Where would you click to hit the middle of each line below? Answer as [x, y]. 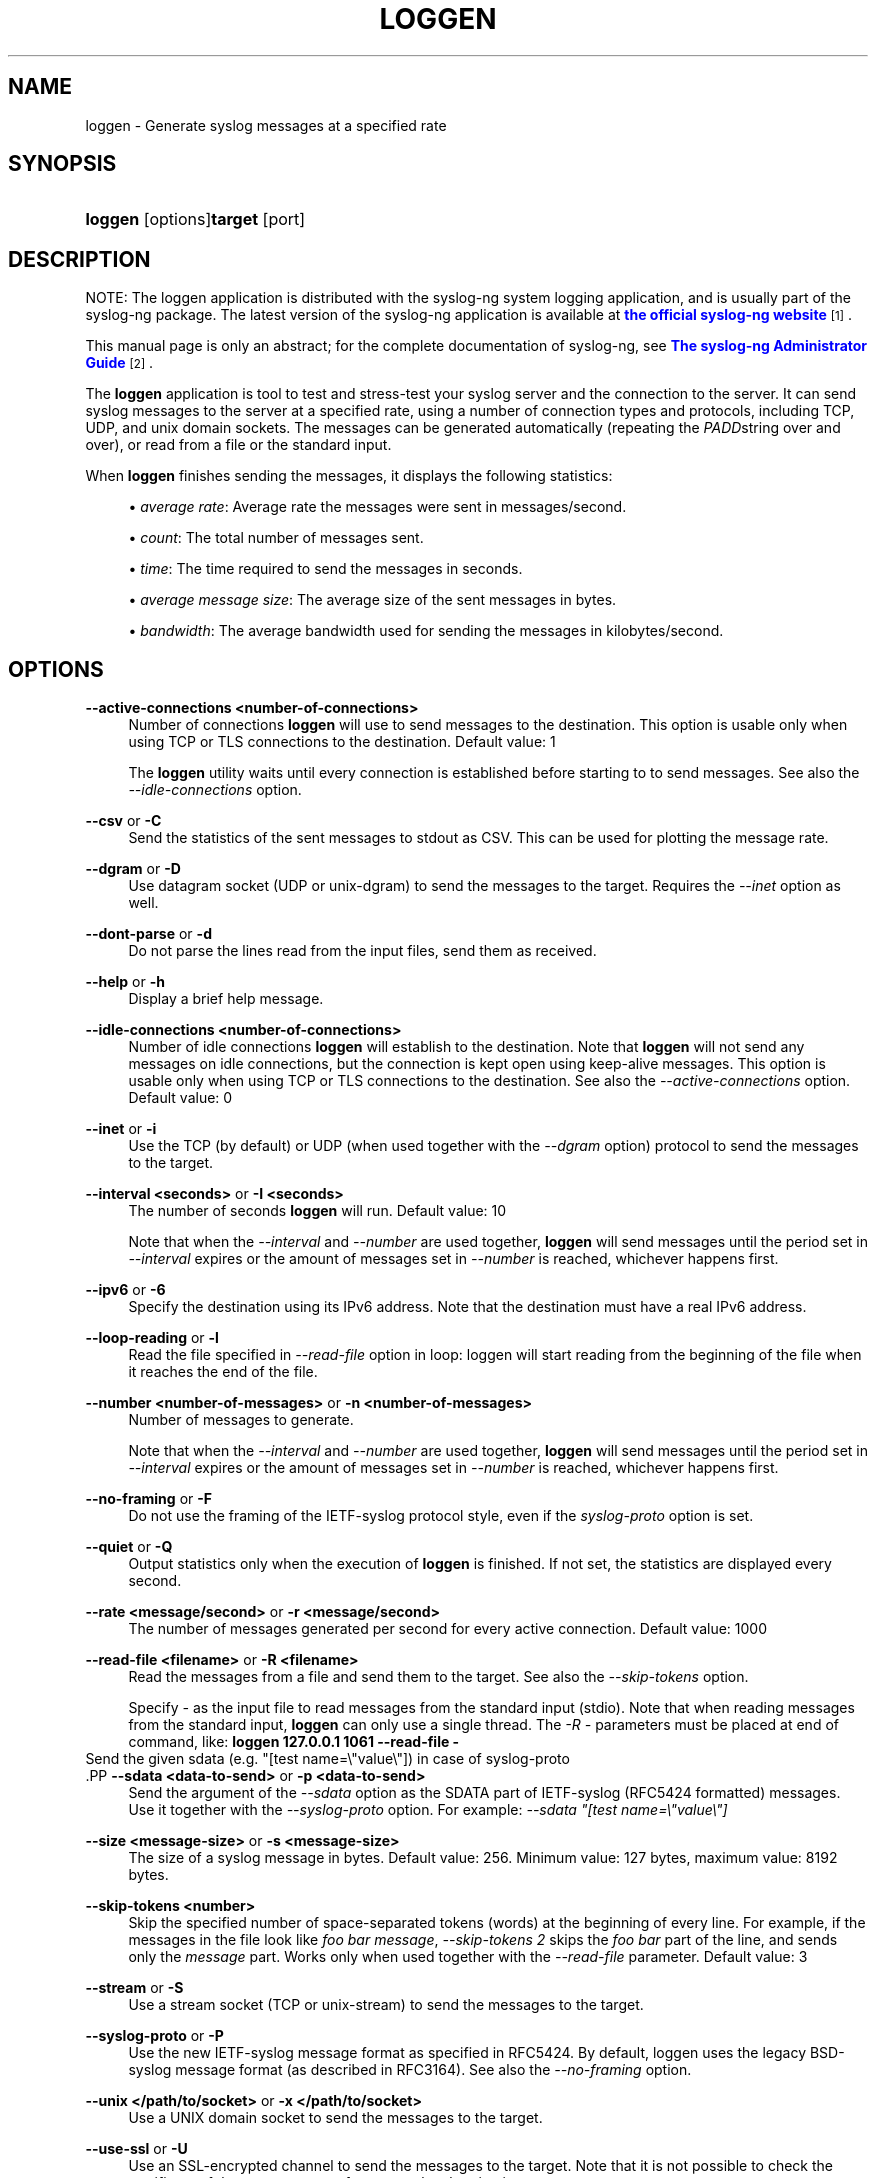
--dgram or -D [133, 869]
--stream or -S [134, 1988]
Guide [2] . [119, 363]
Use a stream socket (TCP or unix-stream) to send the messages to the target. [386, 2005]
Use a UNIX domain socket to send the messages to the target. [335, 2118]
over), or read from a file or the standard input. [238, 445]
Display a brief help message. [226, 999]
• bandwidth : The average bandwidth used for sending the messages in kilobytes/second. [426, 631]
